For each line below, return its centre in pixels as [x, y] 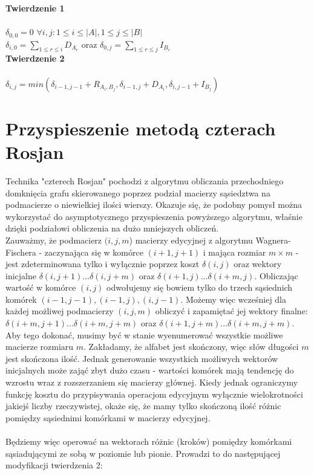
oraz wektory [258, 264]
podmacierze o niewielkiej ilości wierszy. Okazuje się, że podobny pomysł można [154, 205]
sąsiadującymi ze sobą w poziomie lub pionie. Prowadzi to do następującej [143, 453]
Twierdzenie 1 [35, 8]
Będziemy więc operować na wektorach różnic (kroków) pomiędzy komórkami [149, 441]
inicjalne [21, 275]
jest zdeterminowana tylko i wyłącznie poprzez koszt [103, 264]
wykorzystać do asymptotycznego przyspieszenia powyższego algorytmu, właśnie [154, 216]
